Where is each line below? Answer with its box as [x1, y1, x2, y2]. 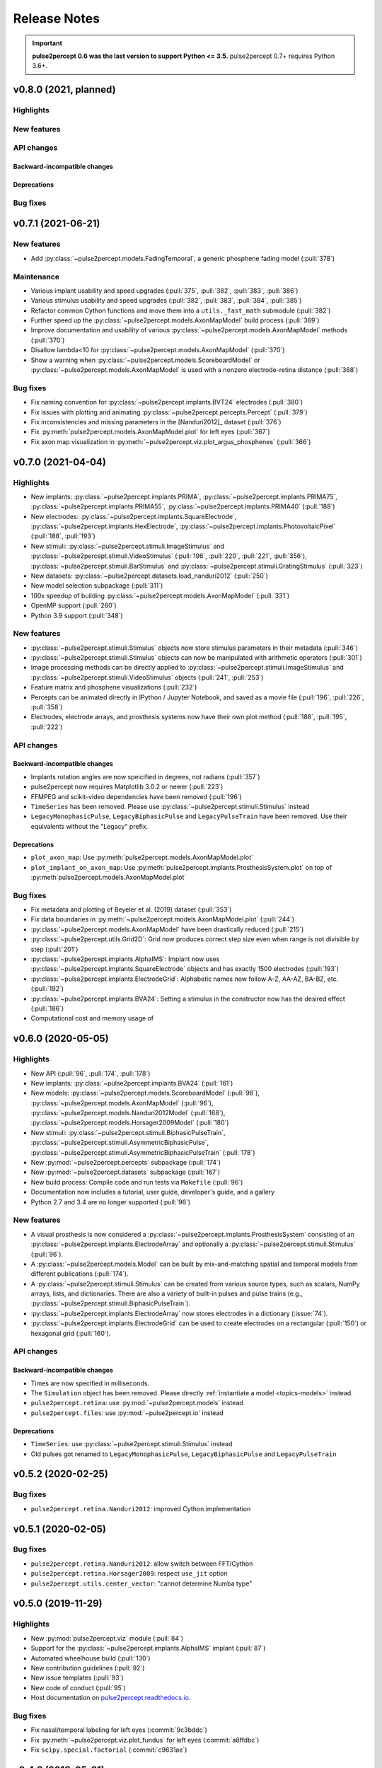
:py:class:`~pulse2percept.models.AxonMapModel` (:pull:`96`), [30, 1098, 214, 1107]
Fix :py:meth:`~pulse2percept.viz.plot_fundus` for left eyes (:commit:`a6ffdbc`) [30, 1735, 260, 1744]
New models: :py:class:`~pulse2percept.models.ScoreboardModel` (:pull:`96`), [30, 1089, 260, 1098]
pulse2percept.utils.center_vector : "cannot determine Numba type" [30, 1579, 253, 1588]
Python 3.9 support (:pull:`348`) [30, 611, 123, 620]
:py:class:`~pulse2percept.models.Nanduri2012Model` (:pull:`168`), [30, 1109, 226, 1117]
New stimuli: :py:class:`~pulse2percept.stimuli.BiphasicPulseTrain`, [30, 1128, 226, 1136]
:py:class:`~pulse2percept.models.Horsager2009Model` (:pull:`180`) [30, 1118, 229, 1127]
